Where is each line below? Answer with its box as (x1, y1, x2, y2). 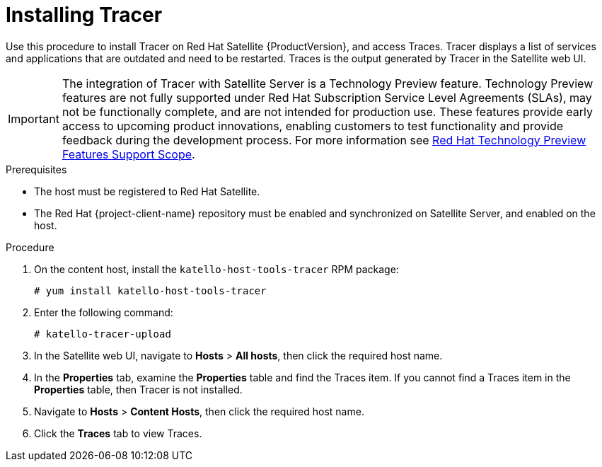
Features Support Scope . (62, 146, 195, 161)
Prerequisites (6, 163, 67, 175)
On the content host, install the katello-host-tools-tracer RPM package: (34, 263, 399, 275)
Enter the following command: (34, 306, 173, 318)
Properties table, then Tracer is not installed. (34, 383, 243, 396)
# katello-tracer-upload (34, 328, 171, 340)
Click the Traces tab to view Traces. (34, 427, 202, 439)
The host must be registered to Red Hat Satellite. (34, 185, 260, 197)
